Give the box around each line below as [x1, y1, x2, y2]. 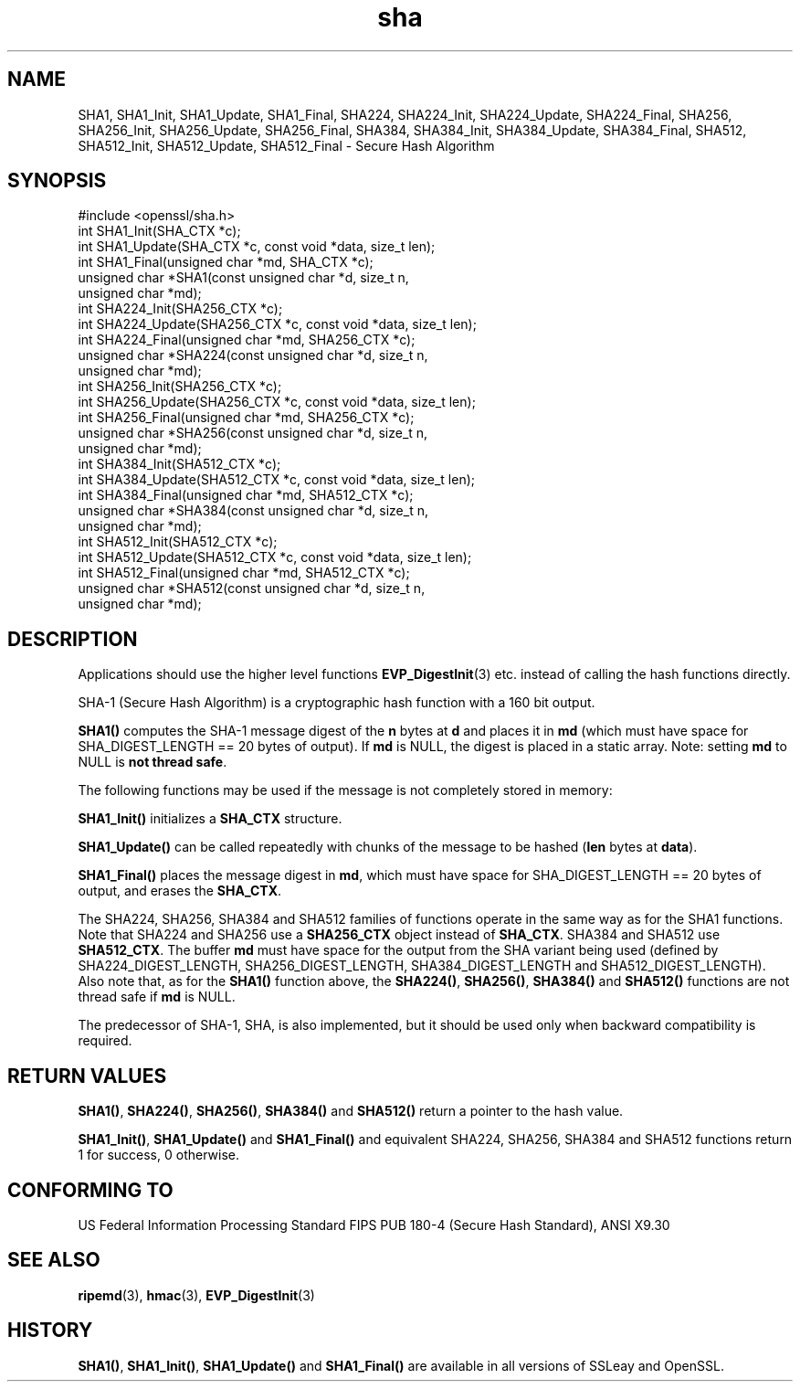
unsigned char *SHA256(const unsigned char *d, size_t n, [78, 425, 428, 441]
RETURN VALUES [7, 1064, 167, 1087]
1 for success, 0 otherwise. [78, 1147, 239, 1163]
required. [78, 1033, 132, 1049]
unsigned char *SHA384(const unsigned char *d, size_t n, [78, 503, 428, 519]
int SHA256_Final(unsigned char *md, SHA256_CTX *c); [78, 409, 415, 426]
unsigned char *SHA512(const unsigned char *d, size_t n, [78, 580, 426, 597]
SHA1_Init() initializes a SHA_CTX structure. [78, 811, 342, 827]
